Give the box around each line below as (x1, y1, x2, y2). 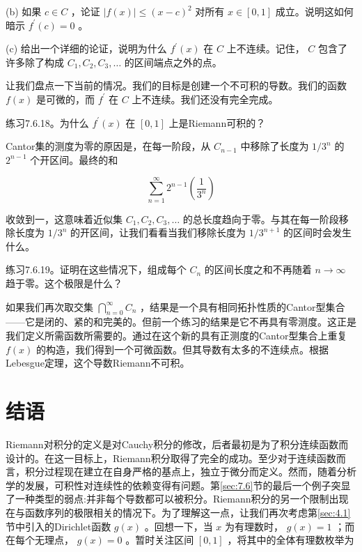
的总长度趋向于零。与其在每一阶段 (182, 211, 339, 226)
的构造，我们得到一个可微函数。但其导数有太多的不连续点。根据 (36, 342, 329, 356)
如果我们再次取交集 (6, 299, 93, 314)
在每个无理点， (6, 532, 74, 547)
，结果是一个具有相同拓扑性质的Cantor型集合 (140, 299, 345, 314)
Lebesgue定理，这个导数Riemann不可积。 (6, 355, 190, 370)
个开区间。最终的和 (30, 152, 118, 167)
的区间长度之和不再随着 (204, 262, 312, 277)
